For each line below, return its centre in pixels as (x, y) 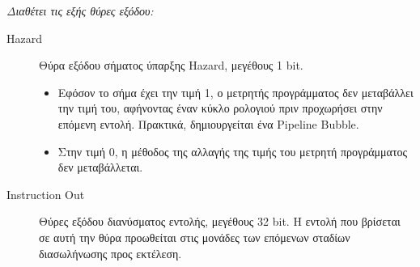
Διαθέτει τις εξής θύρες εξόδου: (80, 11)
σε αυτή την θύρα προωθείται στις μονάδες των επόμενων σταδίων (195, 237)
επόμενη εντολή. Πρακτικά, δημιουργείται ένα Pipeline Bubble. (208, 123)
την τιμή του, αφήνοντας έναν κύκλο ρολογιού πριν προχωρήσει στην (220, 108)
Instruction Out (46, 194)
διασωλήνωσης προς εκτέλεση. (110, 253)
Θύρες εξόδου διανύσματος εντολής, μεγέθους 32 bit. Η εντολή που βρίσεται (220, 221)
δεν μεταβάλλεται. (100, 167)
